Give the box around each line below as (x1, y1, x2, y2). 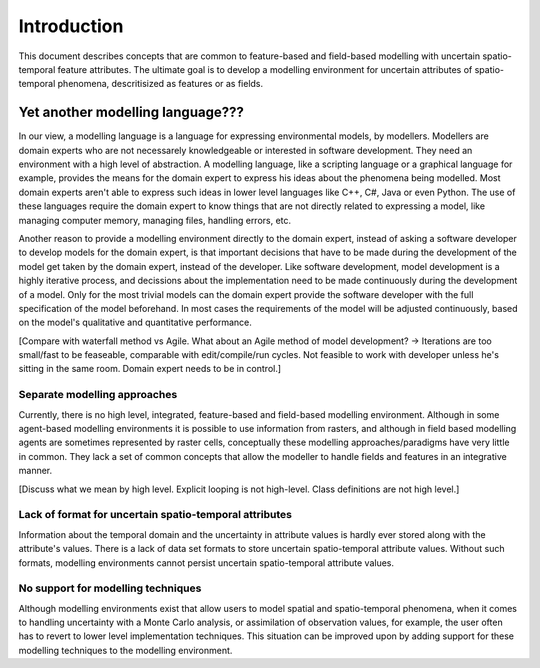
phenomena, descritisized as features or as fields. (57, 78, 264, 90)
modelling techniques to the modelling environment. (18, 644, 233, 656)
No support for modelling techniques (18, 581, 202, 595)
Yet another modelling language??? (18, 104, 244, 121)
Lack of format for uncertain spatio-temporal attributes (18, 508, 292, 522)
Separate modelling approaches (18, 388, 178, 402)
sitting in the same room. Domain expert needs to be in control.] (18, 363, 282, 375)
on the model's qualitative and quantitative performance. (18, 316, 252, 329)
